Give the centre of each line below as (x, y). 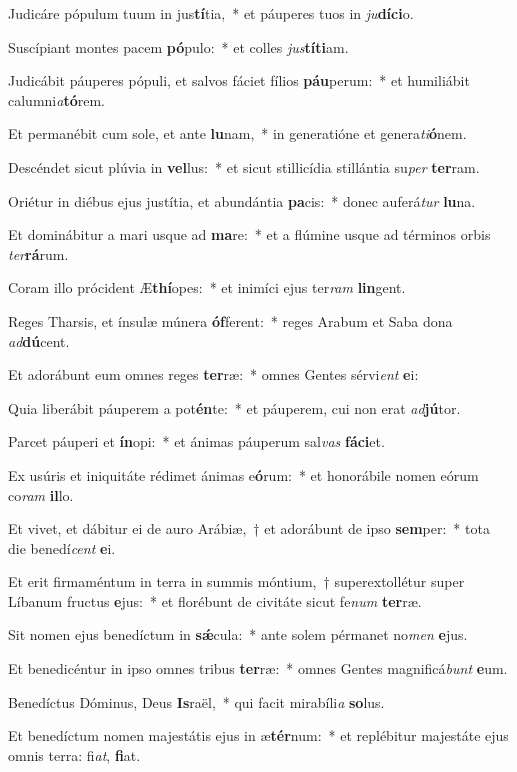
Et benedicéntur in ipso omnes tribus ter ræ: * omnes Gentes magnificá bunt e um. (258, 668)
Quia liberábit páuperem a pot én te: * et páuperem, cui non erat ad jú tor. (234, 407)
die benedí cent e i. (62, 547)
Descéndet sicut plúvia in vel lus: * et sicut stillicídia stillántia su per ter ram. (244, 166)
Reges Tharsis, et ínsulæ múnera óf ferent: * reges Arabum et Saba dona (230, 320)
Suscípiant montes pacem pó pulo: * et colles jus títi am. (178, 46)
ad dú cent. (39, 340)
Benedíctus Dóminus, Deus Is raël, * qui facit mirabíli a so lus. (196, 701)
